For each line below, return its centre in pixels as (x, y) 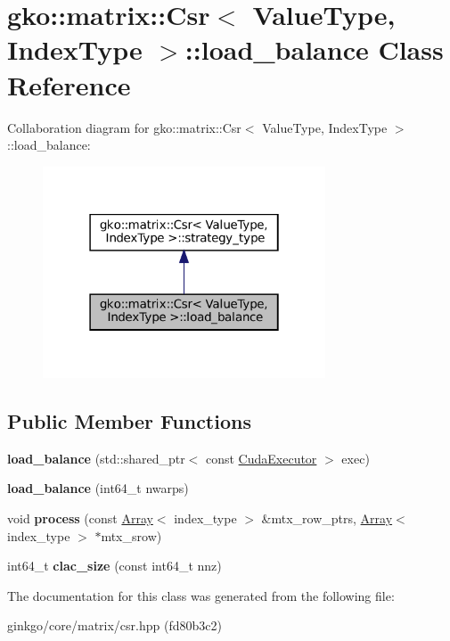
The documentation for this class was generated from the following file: (201, 595)
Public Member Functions (129, 421)
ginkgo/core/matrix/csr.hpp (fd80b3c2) (115, 625)
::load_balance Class (314, 49)
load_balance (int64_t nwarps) (98, 488)
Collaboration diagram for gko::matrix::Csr (124, 127)
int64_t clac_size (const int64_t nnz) (115, 566)
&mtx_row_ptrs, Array (327, 518)
